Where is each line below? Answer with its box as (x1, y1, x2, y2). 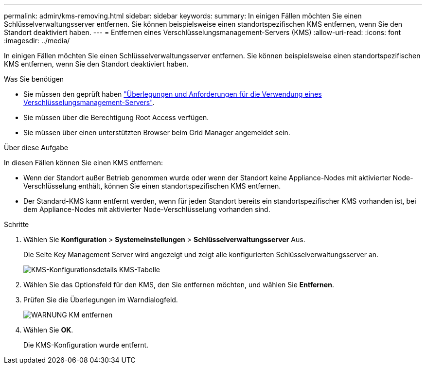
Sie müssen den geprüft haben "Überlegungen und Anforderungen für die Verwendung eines (23, 90, 322, 98)
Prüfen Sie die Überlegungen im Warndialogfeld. (23, 296, 178, 304)
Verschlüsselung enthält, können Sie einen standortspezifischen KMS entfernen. (23, 182, 281, 190)
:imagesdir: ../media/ (4, 36, 70, 45)
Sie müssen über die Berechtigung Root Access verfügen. (23, 113, 209, 122)
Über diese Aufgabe (4, 143, 68, 152)
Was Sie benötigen (4, 75, 64, 83)
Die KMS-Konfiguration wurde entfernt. (23, 341, 149, 349)
